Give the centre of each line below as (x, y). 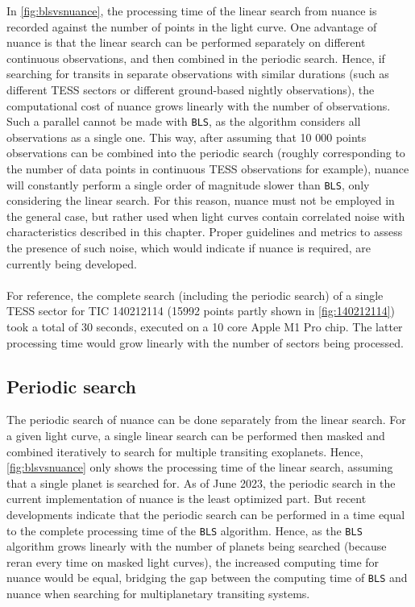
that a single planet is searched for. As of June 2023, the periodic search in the (201, 482)
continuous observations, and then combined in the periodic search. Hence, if (196, 58)
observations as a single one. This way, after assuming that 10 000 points (187, 137)
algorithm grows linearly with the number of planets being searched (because (197, 546)
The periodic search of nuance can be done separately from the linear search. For (206, 420)
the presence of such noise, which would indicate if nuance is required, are (189, 248)
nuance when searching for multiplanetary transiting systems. (158, 594)
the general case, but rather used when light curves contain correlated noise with (206, 216)
